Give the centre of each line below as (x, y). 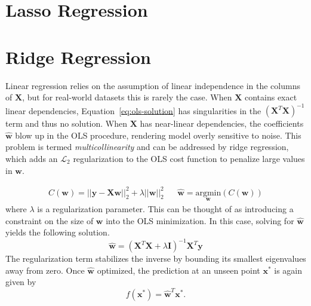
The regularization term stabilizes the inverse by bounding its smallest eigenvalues (156, 258)
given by (21, 282)
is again (288, 270)
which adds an (32, 158)
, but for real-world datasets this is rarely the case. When (127, 97)
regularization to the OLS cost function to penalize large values (189, 158)
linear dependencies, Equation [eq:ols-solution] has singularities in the (133, 110)
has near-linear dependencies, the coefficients (222, 123)
